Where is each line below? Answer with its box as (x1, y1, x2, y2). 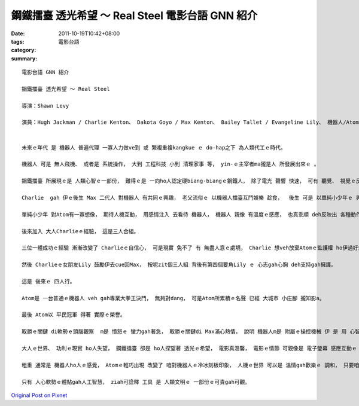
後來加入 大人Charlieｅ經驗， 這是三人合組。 (22, 228, 139, 234)
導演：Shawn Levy (22, 102, 69, 109)
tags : (11, 38, 25, 45)
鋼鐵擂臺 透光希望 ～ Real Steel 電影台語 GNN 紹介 (11, 9, 258, 22)
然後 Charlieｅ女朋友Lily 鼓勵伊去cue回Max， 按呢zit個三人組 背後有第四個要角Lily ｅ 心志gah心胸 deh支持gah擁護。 (22, 261, 337, 268)
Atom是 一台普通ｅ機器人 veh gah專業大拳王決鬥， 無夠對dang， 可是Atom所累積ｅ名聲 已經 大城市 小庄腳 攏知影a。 (22, 295, 325, 301)
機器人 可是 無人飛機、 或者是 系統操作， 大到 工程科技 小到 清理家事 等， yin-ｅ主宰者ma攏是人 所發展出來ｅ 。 (22, 161, 320, 167)
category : (11, 47, 36, 54)
